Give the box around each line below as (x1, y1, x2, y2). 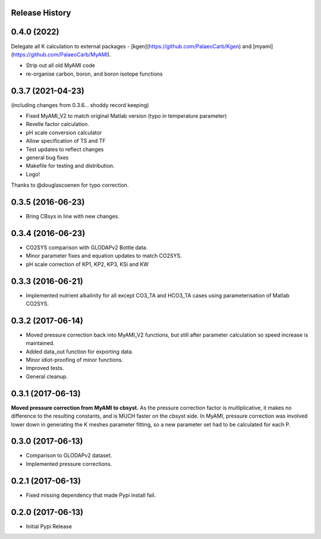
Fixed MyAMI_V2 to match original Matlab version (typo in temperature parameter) (26, 112, 227, 119)
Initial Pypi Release (26, 522, 73, 529)
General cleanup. (26, 372, 68, 380)
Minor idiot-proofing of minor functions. (26, 356, 124, 363)
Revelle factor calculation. (26, 121, 89, 128)
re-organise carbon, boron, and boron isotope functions (26, 70, 163, 77)
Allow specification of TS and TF (26, 137, 106, 145)
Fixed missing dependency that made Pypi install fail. (26, 491, 156, 499)
